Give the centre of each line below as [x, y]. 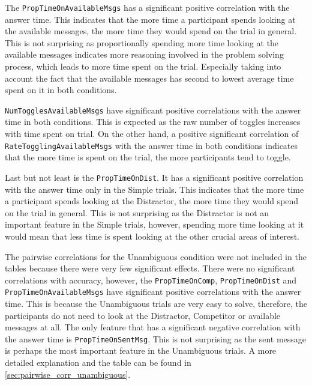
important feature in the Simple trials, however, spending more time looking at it [154, 224]
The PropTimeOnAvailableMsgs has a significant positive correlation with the [147, 7]
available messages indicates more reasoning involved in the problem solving [144, 54]
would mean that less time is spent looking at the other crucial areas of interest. [152, 236]
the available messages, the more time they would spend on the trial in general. [151, 31]
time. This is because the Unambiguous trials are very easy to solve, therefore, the [156, 304]
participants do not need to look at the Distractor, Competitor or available [143, 315]
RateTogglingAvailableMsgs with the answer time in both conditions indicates [151, 145]
